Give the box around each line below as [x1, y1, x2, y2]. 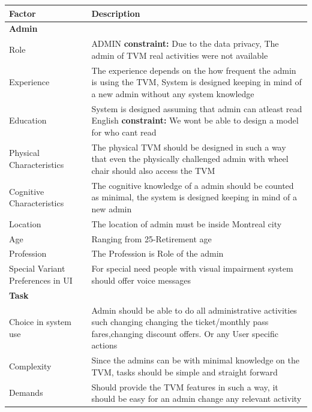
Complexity [9, 359, 52, 372]
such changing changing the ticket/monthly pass [91, 315, 269, 328]
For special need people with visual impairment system [91, 262, 293, 275]
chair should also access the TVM [91, 164, 215, 176]
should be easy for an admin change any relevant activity [91, 392, 302, 405]
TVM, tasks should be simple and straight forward [91, 365, 278, 378]
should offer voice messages [91, 273, 191, 286]
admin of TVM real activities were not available [91, 49, 268, 61]
